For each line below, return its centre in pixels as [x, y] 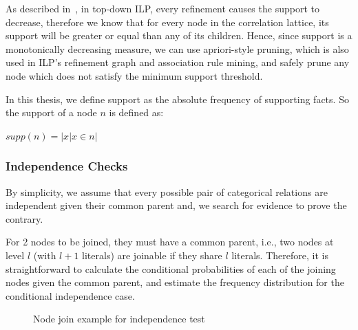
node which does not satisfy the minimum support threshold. [134, 75]
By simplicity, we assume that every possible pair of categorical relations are [167, 191]
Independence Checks [67, 166]
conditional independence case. [70, 295]
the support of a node [51, 112]
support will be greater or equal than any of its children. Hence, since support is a [179, 35]
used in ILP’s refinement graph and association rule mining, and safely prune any [178, 62]
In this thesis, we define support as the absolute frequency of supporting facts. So [177, 99]
